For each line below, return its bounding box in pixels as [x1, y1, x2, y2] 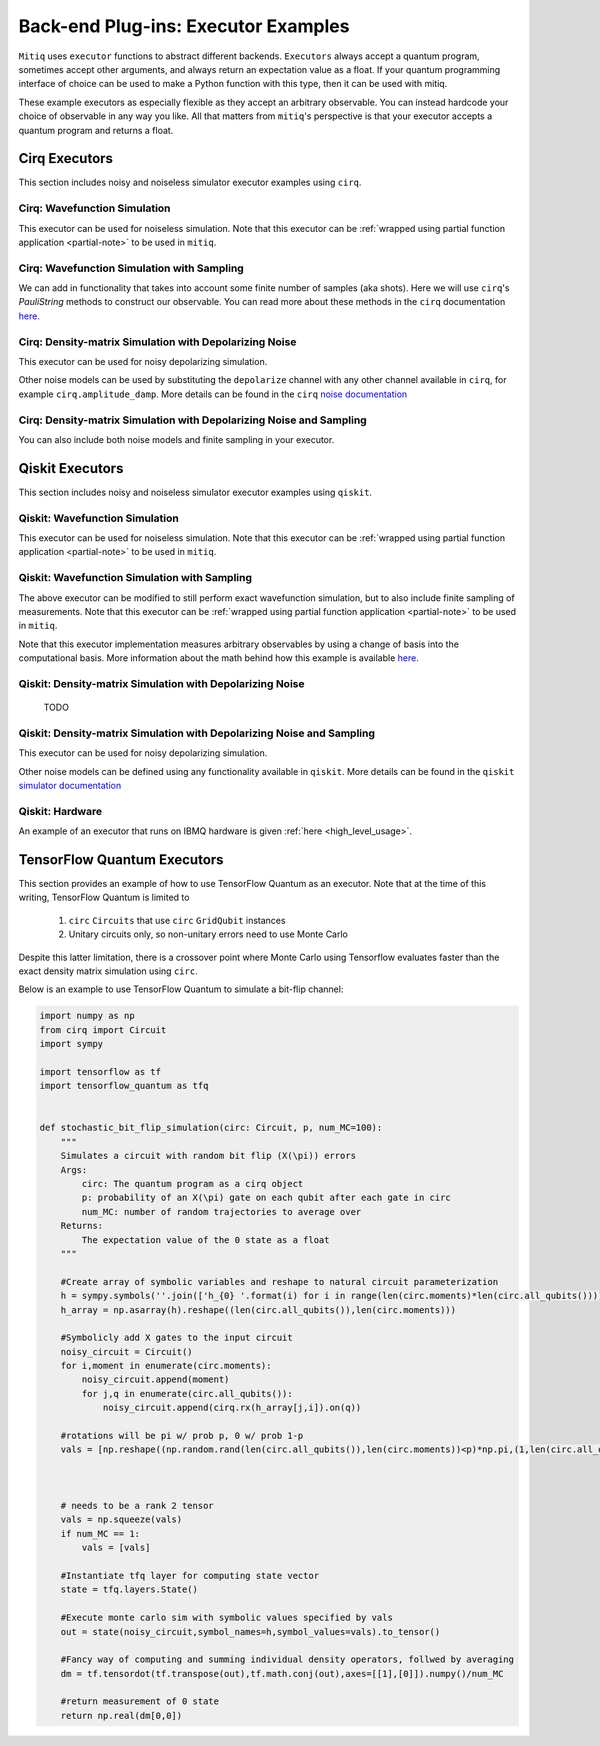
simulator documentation [18, 779, 122, 791]
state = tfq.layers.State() [60, 1584, 199, 1595]
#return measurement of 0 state [60, 1696, 220, 1707]
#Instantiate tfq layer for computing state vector [60, 1570, 320, 1581]
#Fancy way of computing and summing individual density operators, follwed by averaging [60, 1654, 515, 1665]
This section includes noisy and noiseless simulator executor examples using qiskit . [18, 486, 373, 498]
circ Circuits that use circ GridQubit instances [68, 914, 286, 926]
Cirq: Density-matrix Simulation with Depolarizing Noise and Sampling [18, 413, 367, 427]
